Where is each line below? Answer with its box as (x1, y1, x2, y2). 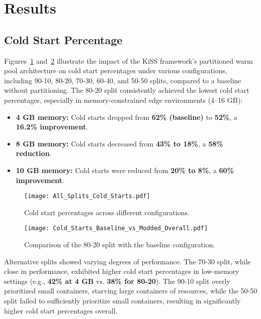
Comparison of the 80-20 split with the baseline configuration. (24, 239, 215, 250)
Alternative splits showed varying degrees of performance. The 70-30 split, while (4, 256, 251, 266)
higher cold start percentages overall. (4, 305, 118, 315)
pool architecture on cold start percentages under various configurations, (4, 65, 227, 76)
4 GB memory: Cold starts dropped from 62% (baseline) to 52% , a (16, 111, 237, 122)
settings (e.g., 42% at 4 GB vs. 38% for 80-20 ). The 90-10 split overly (4, 275, 230, 286)
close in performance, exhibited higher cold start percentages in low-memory (4, 266, 239, 276)
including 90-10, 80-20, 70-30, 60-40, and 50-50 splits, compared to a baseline (4, 75, 241, 85)
